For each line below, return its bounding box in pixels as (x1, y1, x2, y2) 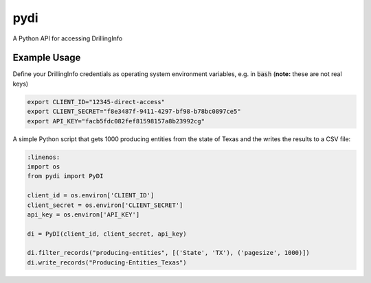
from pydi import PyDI (27, 172, 104, 180)
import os (27, 162, 60, 171)
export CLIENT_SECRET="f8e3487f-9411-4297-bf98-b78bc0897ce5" (27, 108, 241, 116)
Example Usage (12, 52, 81, 64)
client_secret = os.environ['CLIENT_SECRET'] (27, 201, 183, 209)
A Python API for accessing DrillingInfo (12, 34, 123, 42)
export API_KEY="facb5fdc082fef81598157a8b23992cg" (27, 117, 205, 125)
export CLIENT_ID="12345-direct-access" (27, 98, 165, 106)
